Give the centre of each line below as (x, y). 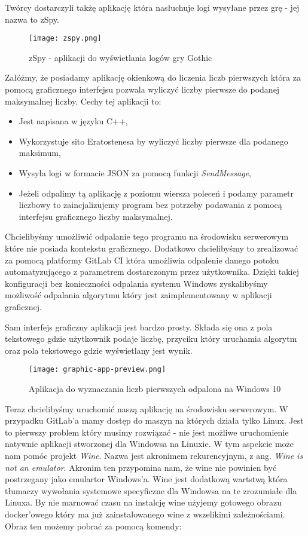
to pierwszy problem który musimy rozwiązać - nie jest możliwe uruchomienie (147, 432)
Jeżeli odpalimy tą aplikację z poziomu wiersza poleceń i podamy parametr (156, 193)
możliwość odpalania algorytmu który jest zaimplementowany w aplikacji (138, 295)
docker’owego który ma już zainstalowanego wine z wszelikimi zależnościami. (145, 514)
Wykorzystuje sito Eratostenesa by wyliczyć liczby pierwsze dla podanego (153, 141)
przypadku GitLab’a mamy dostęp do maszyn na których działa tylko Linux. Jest (154, 420)
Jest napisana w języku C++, (73, 121)
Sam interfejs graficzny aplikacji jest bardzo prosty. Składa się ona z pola (139, 327)
